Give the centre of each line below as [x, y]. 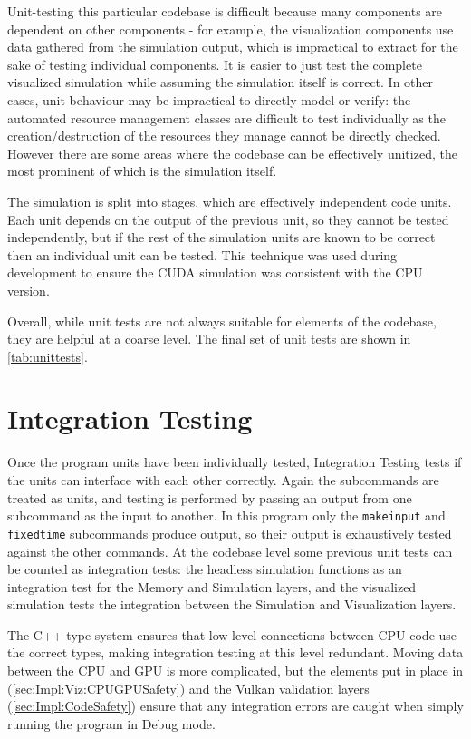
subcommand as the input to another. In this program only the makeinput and [226, 515]
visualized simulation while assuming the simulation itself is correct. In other [221, 82]
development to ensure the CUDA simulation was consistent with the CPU [215, 272]
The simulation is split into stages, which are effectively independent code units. [230, 201]
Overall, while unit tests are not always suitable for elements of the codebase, [222, 321]
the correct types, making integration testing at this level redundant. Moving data [235, 652]
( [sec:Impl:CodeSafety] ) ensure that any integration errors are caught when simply [235, 706]
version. [29, 290]
